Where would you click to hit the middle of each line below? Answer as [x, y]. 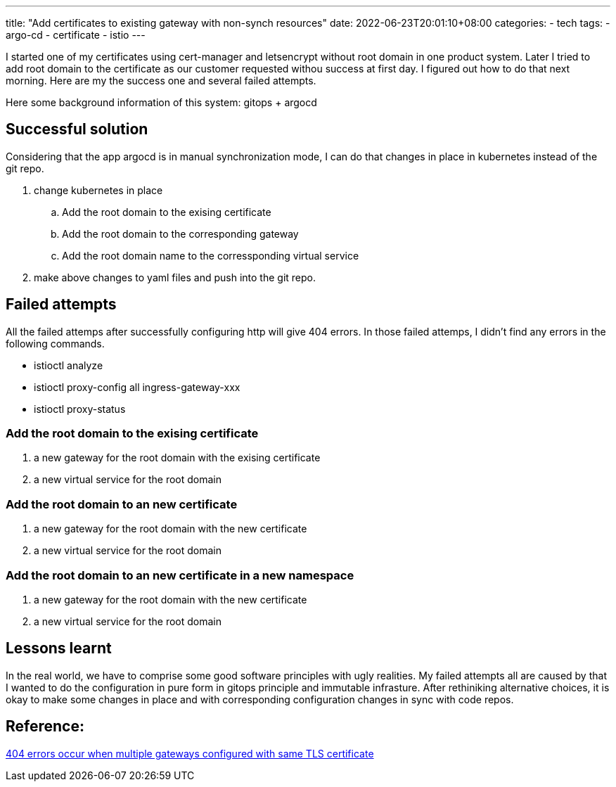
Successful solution [77, 129]
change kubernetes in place [98, 190]
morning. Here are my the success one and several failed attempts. [161, 81]
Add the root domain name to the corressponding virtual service [211, 255]
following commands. [55, 343]
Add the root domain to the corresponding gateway [180, 233]
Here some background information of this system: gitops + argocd [161, 102]
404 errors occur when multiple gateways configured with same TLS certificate [190, 753]
